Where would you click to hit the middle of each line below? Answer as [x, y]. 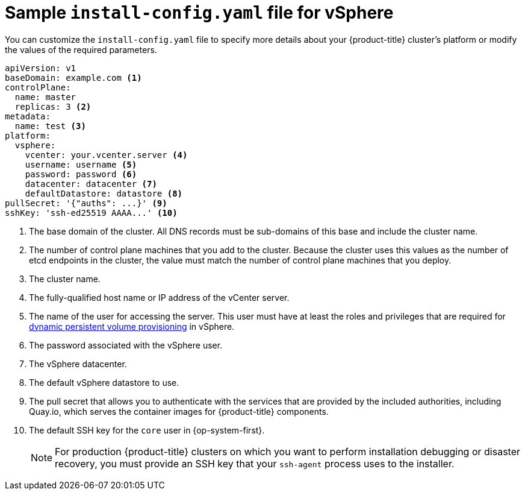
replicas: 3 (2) [53, 106]
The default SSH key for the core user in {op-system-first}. [147, 430]
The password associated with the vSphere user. [126, 345]
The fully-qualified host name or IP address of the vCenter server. [159, 297]
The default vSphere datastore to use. [104, 382]
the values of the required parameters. [81, 49]
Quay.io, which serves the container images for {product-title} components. [179, 411]
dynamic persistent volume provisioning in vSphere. [132, 326]
